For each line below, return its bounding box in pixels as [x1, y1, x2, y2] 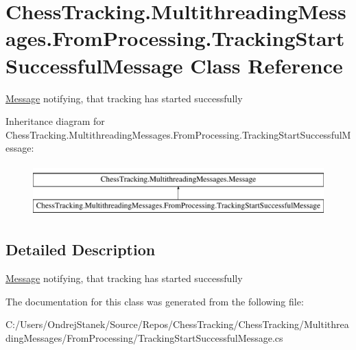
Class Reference [190, 51, 343, 79]
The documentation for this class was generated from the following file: [5, 294, 304, 308]
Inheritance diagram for [5, 114, 105, 128]
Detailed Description [5, 239, 156, 260]
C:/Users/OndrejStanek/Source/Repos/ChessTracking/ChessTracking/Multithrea [5, 317, 349, 331]
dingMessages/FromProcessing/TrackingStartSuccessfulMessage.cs [5, 331, 283, 345]
